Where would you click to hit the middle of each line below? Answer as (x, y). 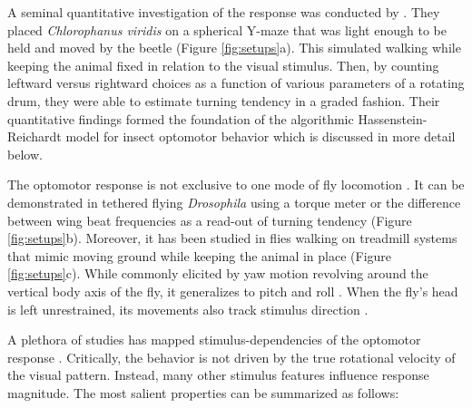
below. (25, 154)
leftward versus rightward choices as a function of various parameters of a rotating (236, 83)
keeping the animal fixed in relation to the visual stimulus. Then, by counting (223, 65)
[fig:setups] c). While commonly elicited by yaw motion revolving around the (218, 273)
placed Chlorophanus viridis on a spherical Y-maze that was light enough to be (227, 29)
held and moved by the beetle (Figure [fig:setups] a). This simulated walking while (234, 48)
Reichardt (34, 136)
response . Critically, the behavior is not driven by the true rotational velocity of (231, 357)
